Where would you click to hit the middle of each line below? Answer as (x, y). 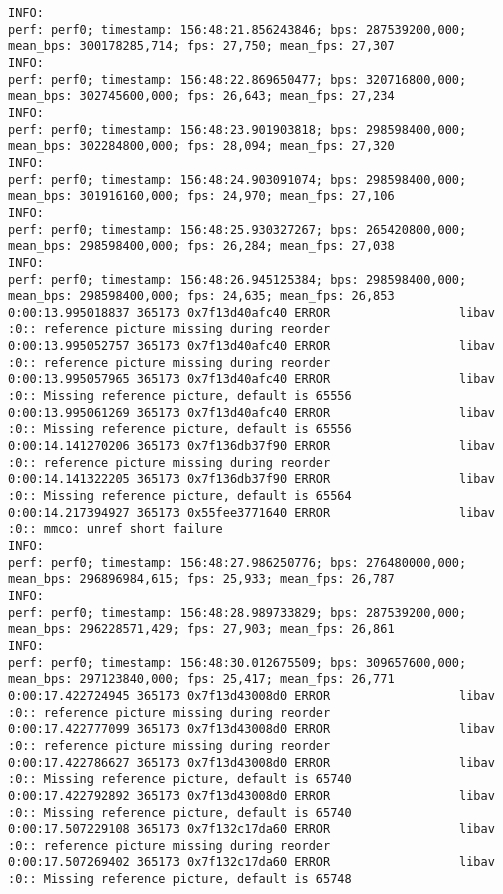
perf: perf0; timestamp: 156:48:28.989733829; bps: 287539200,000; (237, 612)
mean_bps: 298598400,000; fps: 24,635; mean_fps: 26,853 (201, 296)
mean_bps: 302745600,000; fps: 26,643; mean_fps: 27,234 (201, 96)
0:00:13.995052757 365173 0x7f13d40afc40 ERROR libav (251, 346)
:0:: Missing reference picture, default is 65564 (180, 496)
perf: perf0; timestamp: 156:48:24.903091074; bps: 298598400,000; (237, 179)
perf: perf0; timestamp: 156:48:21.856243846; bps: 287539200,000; (237, 29)
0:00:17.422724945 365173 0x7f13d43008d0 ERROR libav (251, 695)
